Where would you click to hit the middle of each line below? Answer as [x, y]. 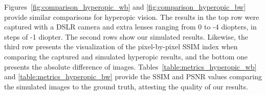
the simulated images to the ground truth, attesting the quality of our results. [126, 86]
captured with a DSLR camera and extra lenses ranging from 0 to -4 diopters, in [130, 27]
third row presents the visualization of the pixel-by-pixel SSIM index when [121, 46]
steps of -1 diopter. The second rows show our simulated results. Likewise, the [126, 36]
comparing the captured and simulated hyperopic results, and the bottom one [126, 56]
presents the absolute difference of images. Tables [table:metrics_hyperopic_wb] [130, 66]
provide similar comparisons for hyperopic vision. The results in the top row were [132, 17]
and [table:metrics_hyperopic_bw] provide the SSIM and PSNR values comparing [133, 76]
